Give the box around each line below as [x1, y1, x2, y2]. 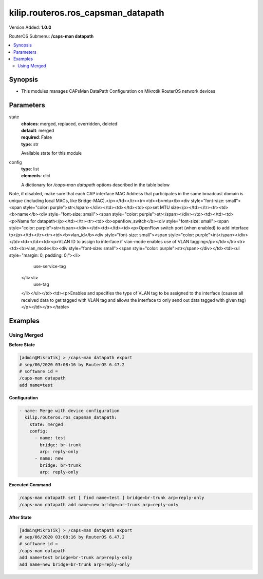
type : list [21, 166, 39, 172]
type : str [21, 141, 39, 147]
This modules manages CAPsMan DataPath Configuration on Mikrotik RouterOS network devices [21, 88, 216, 94]
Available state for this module [21, 150, 82, 156]
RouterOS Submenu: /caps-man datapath [9, 33, 94, 39]
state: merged [29, 421, 63, 427]
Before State [9, 342, 35, 348]
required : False [21, 134, 52, 140]
